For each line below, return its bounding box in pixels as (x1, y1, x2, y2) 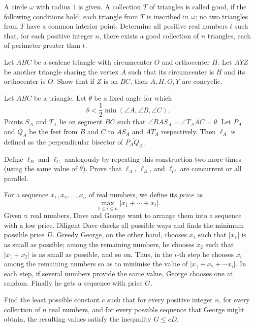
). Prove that (82, 163, 122, 174)
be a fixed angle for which (94, 92, 172, 103)
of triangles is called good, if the (149, 1, 247, 11)
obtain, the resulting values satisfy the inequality (4, 314, 152, 324)
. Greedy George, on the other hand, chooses (52, 229, 187, 240)
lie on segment (59, 116, 103, 127)
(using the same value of (4, 163, 77, 174)
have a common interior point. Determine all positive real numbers (26, 21, 228, 31)
